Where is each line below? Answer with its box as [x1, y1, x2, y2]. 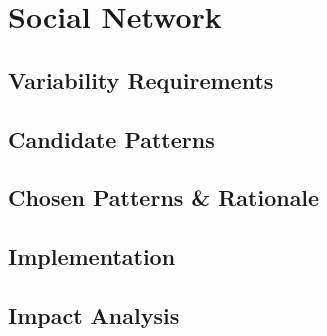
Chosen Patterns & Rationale [8, 182, 320, 213]
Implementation [8, 241, 176, 272]
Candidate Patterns [8, 123, 215, 154]
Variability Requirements [8, 64, 274, 95]
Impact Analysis [8, 299, 180, 330]
